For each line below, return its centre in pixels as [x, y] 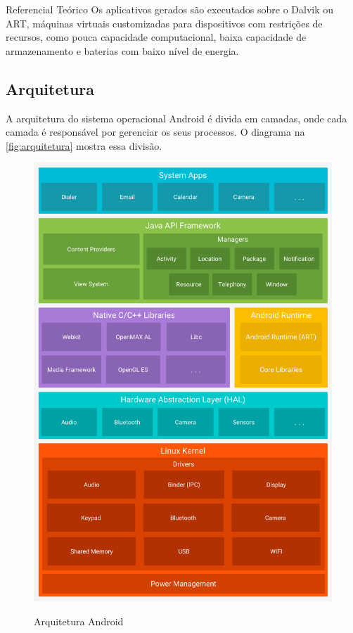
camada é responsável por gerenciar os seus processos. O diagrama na [155, 132]
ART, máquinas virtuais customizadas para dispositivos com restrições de [164, 23]
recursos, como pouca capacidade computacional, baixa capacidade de [156, 37]
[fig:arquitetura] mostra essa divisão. [84, 145]
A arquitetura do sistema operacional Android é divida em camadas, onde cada [176, 118]
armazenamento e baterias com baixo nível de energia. [122, 50]
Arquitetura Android [79, 621]
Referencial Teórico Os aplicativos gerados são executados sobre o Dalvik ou [170, 9]
